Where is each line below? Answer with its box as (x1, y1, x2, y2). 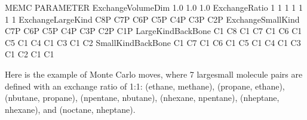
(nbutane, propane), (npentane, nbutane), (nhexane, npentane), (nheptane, (5, 91, 280, 104)
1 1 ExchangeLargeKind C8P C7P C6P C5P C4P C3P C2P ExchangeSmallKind (5, 13, 300, 25)
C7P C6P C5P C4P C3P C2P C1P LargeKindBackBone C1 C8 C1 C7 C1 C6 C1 (5, 24, 302, 37)
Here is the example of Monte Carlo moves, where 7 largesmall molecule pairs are (5, 67, 303, 80)
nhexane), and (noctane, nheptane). (5, 103, 136, 115)
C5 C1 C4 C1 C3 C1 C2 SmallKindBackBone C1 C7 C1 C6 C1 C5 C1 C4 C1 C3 (5, 36, 301, 48)
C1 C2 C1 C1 (5, 48, 54, 60)
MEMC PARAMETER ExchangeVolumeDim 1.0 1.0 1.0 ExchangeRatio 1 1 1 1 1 (5, 1, 303, 13)
